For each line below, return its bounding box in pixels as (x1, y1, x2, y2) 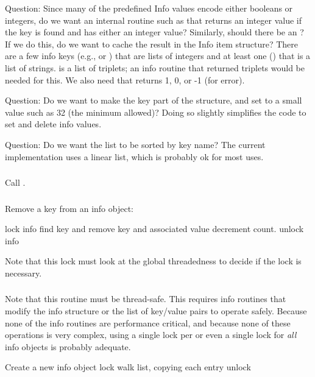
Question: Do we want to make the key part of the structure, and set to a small (5, 94, 302, 107)
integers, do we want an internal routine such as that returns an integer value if (5, 13, 302, 26)
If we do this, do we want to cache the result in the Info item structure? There (5, 37, 298, 50)
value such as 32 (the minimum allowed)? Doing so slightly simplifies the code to (5, 105, 306, 118)
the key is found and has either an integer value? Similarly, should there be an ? (5, 26, 304, 38)
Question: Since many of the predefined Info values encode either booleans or (5, 2, 293, 14)
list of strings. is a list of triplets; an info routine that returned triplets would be (5, 61, 305, 74)
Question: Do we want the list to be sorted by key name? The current (5, 138, 266, 150)
